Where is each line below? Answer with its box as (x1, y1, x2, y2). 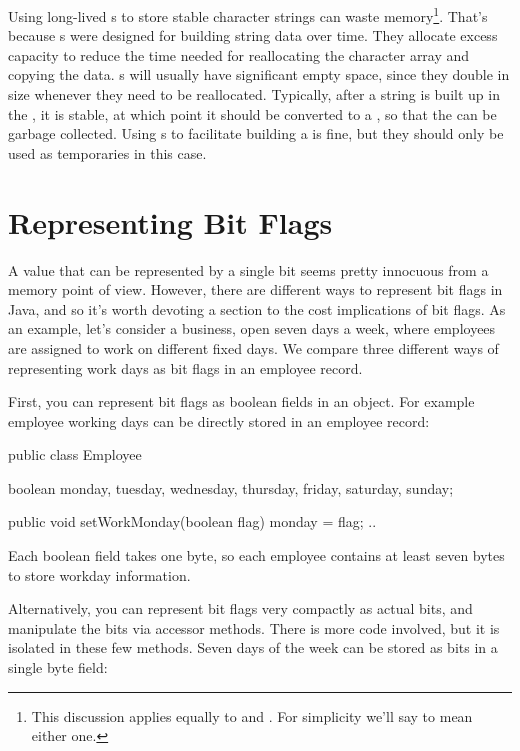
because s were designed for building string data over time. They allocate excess (8, 25, 498, 46)
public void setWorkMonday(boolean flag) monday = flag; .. (8, 511, 377, 532)
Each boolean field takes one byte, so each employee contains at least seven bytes (8, 545, 505, 566)
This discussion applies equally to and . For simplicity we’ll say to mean (31, 705, 473, 726)
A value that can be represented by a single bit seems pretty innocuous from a (8, 259, 489, 280)
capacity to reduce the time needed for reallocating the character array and (8, 44, 470, 65)
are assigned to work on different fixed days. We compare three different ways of (8, 337, 499, 358)
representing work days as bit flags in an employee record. (8, 357, 363, 378)
